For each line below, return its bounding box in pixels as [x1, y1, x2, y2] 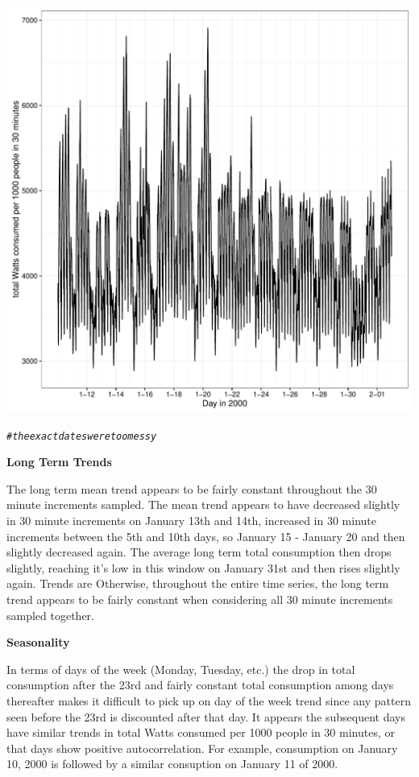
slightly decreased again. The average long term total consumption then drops [6, 543, 392, 560]
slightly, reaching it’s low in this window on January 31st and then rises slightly [6, 559, 400, 576]
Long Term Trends [6, 453, 112, 470]
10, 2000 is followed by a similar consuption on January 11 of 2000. [6, 755, 338, 772]
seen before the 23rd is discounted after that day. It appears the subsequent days [6, 708, 405, 725]
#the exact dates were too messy [6, 430, 157, 442]
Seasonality [6, 634, 70, 651]
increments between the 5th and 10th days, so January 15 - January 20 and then [6, 527, 405, 544]
